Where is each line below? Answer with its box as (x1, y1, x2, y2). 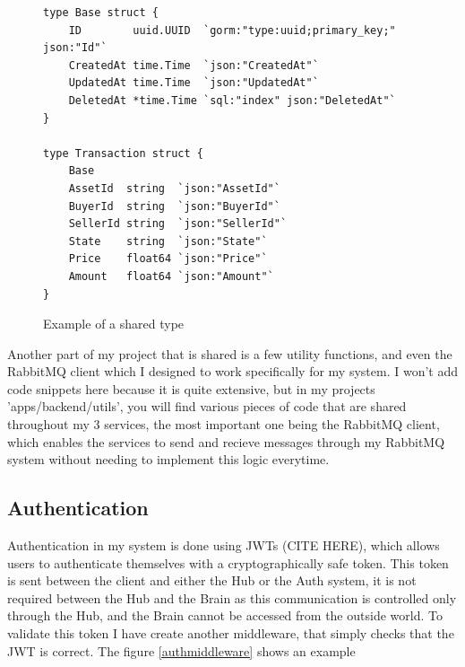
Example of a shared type (43, 314, 185, 333)
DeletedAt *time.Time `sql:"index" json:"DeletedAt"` (68, 93, 396, 107)
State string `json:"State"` (68, 234, 268, 248)
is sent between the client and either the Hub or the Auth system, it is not (7, 571, 417, 590)
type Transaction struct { (43, 146, 203, 160)
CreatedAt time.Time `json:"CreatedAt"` (68, 58, 319, 72)
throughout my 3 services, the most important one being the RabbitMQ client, (7, 415, 440, 434)
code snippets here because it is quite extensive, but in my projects (7, 379, 375, 398)
